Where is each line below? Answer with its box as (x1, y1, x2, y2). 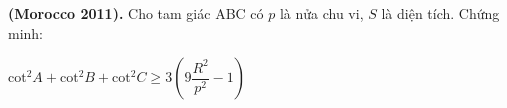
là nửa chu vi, (279, 3, 364, 23)
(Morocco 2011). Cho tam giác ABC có (8, 3, 264, 23)
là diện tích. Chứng (381, 3, 500, 23)
